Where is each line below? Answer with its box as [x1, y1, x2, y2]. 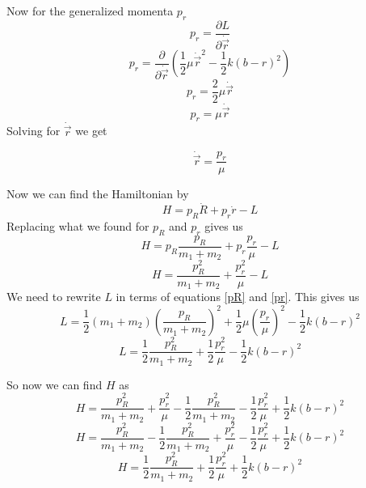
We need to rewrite [6, 288, 101, 305]
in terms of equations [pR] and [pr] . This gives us [116, 288, 360, 305]
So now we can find [6, 376, 103, 393]
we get [75, 122, 107, 139]
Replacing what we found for [6, 217, 149, 234]
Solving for [6, 122, 61, 139]
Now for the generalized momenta [6, 2, 174, 19]
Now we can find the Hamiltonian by [6, 185, 189, 202]
